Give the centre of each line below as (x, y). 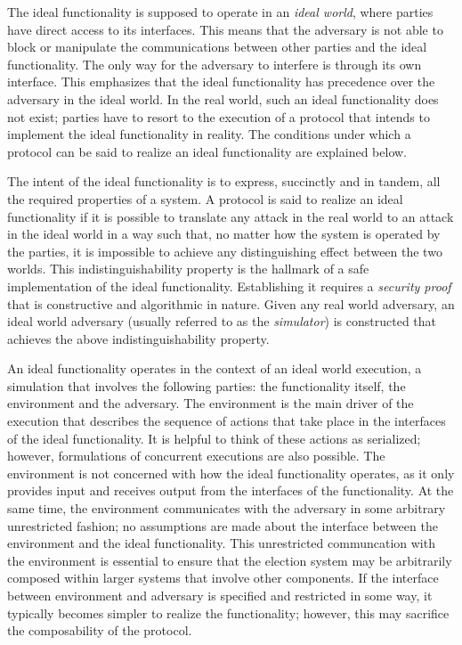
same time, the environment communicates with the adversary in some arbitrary (227, 508)
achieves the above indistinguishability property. (138, 338)
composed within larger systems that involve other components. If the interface (223, 578)
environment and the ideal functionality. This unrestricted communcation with (221, 543)
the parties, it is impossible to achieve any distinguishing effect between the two (225, 251)
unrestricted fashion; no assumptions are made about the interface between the (223, 525)
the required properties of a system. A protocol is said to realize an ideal (205, 198)
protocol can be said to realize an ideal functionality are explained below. (207, 151)
